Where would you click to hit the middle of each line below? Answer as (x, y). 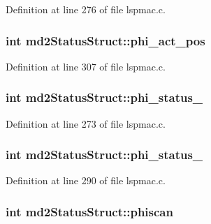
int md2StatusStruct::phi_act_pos (105, 40)
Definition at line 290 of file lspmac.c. (86, 180)
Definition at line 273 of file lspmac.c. (86, 123)
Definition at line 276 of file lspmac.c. (86, 9)
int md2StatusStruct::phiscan (89, 211)
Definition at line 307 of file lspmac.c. (86, 66)
